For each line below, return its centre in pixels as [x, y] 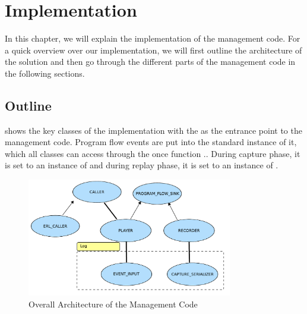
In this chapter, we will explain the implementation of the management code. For [153, 38]
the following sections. [45, 73]
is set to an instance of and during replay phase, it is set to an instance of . [142, 165]
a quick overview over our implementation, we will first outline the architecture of [153, 50]
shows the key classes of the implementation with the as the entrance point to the [153, 130]
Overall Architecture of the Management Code [113, 304]
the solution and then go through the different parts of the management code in [150, 62]
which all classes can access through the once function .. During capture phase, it [153, 153]
